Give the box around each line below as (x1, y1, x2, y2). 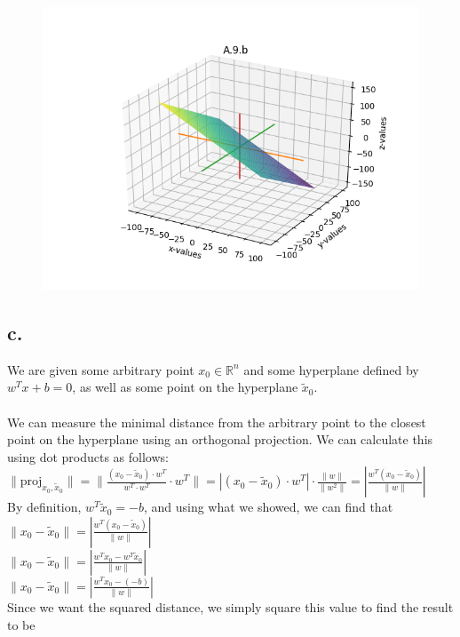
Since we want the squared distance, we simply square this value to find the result (7, 597, 454, 616)
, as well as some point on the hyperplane (72, 378, 298, 396)
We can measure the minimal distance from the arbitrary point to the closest (7, 412, 426, 431)
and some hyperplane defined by (243, 360, 419, 378)
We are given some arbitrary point (7, 360, 194, 378)
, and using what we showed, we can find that (143, 498, 393, 516)
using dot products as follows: (7, 447, 169, 466)
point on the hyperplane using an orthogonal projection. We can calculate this (7, 430, 433, 449)
